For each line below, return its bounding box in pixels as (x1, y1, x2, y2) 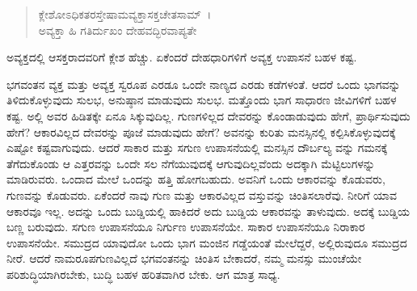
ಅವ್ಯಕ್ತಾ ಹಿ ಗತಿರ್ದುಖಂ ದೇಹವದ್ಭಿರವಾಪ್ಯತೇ (38, 21, 197, 38)
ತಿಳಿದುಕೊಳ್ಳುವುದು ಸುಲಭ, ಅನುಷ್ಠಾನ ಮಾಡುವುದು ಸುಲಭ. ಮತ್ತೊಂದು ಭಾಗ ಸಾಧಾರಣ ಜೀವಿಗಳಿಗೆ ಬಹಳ (6, 91, 397, 108)
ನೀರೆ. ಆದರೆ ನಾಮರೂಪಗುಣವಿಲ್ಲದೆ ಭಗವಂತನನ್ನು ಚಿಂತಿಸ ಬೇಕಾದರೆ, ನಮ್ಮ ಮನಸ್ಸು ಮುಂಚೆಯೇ (6, 250, 362, 267)
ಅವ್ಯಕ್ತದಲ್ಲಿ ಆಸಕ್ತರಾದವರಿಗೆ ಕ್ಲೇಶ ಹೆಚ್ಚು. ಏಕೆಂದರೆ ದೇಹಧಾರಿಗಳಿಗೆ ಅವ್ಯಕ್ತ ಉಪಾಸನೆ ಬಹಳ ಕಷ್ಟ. (6, 48, 357, 65)
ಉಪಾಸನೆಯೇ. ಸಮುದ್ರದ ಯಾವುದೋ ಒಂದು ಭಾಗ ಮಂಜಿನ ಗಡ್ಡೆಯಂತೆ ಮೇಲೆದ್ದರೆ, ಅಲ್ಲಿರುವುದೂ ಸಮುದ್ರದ (6, 234, 407, 251)
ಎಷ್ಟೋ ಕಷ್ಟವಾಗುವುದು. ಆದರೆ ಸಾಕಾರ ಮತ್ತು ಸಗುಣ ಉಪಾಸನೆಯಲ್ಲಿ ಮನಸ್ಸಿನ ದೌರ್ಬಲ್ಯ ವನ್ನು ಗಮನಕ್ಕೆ (6, 139, 388, 156)
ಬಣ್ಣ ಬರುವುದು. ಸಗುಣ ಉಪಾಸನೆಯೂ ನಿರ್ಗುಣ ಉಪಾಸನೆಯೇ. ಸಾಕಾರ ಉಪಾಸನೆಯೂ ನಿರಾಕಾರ (6, 218, 365, 235)
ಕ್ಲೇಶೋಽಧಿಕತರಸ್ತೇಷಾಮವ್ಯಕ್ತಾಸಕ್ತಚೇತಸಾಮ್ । (38, 6, 212, 22)
